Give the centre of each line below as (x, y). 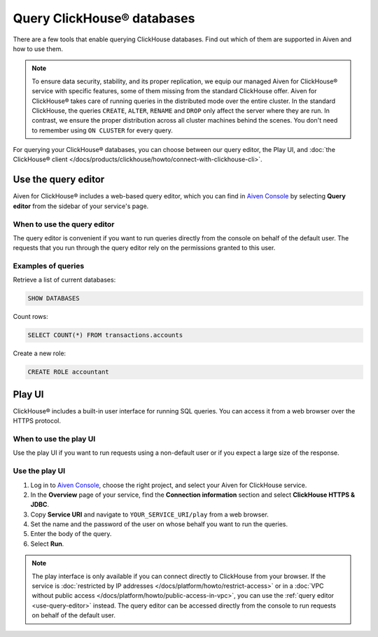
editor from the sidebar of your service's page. (81, 206)
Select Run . (47, 544)
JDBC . (40, 505)
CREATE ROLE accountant (69, 372)
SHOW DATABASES (54, 299)
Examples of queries (49, 266)
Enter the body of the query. (71, 534)
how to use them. (38, 48)
